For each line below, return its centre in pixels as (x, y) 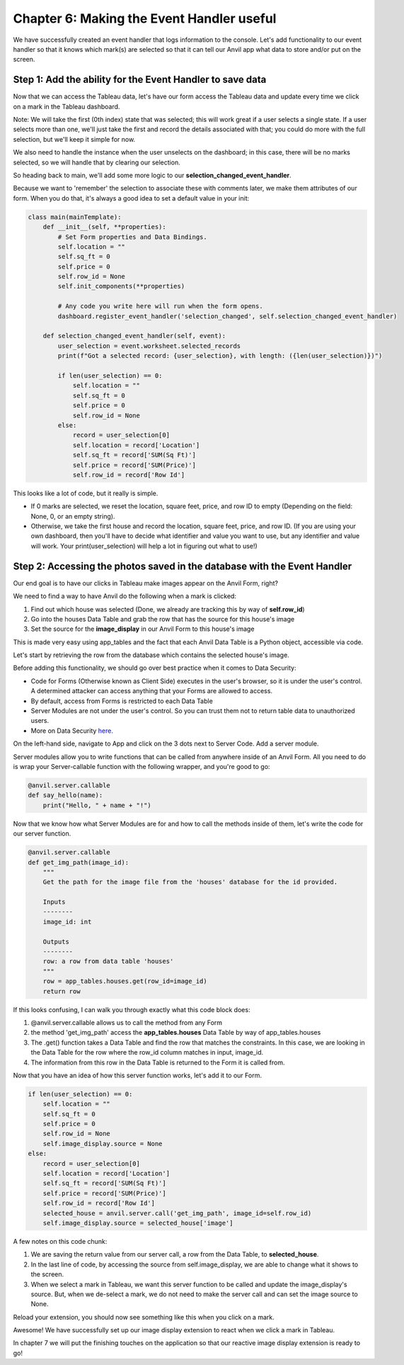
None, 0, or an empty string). (73, 516)
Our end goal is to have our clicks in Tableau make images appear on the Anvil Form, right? (146, 583)
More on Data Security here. (72, 731)
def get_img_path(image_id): (79, 862)
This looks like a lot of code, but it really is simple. (86, 493)
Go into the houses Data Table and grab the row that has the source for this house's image (163, 619)
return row (62, 991)
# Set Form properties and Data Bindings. (133, 237)
